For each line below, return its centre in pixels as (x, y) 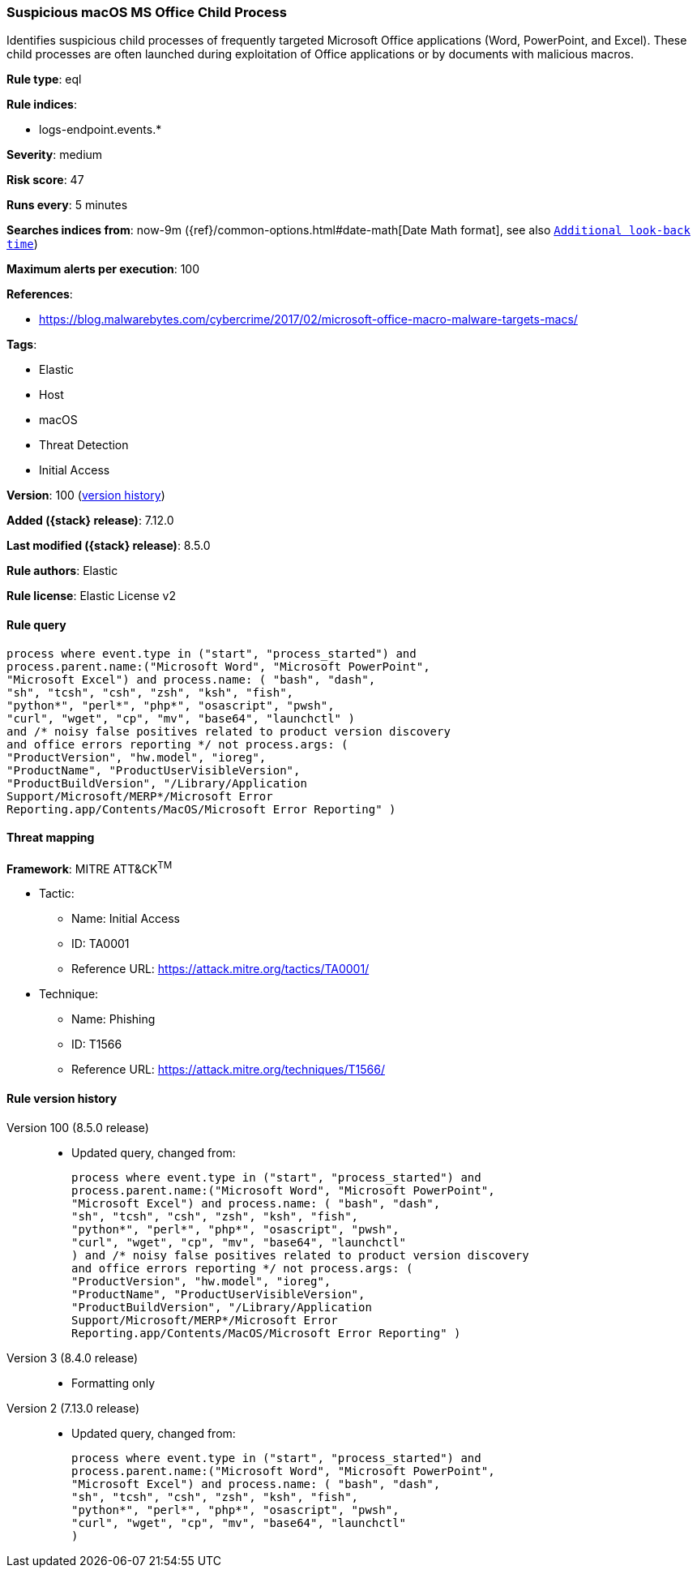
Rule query (36, 624)
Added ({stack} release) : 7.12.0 (90, 521)
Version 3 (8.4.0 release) (73, 1357)
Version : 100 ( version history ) (86, 495)
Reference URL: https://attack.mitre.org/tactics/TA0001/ (220, 969)
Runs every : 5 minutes (67, 205)
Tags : (22, 345)
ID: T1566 (97, 1044)
